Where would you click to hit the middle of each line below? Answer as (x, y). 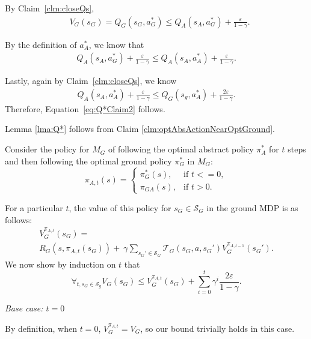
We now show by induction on (60, 264)
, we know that (116, 44)
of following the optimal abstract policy (181, 149)
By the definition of (41, 44)
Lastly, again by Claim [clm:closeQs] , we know (91, 81)
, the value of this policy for (120, 207)
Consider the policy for (47, 149)
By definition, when (41, 328)
